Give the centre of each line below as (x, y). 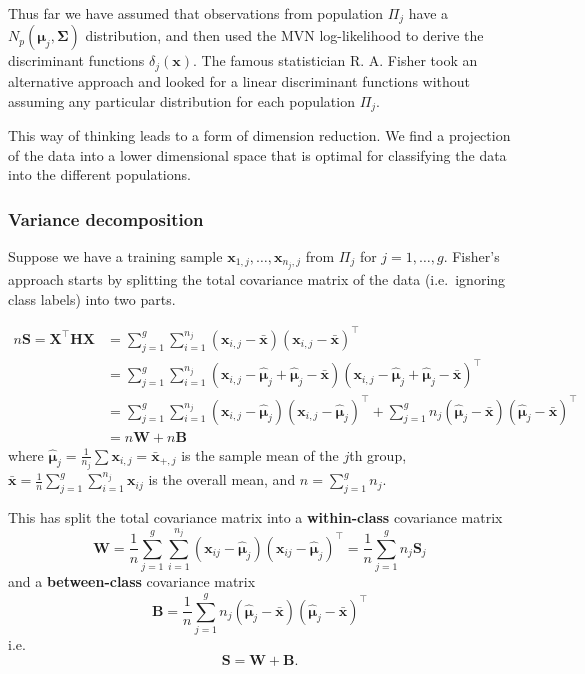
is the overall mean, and (222, 479)
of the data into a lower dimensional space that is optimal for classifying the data (257, 154)
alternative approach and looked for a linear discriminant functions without (239, 80)
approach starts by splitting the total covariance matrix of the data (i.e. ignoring (257, 279)
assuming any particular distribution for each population (181, 100)
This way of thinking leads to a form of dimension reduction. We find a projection (259, 134)
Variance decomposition (106, 218)
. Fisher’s (471, 255)
